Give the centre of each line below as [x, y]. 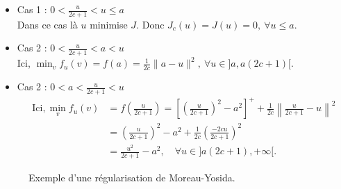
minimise [109, 24]
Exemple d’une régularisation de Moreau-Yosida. [132, 177]
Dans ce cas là [47, 24]
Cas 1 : [32, 9]
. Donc [150, 24]
